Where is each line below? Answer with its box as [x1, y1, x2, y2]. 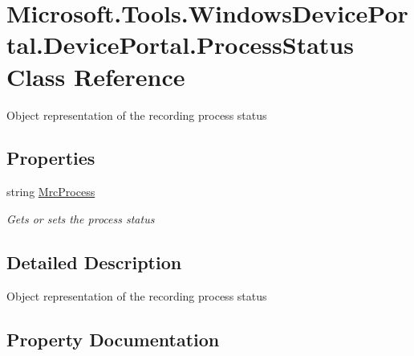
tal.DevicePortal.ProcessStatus [6, 28, 354, 61]
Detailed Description [6, 249, 182, 274]
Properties [6, 145, 95, 170]
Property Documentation [6, 326, 220, 351]
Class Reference [6, 59, 185, 92]
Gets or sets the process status [6, 210, 155, 227]
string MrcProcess [6, 183, 95, 200]
